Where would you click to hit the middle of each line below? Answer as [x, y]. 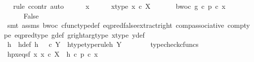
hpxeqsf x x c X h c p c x [52, 53]
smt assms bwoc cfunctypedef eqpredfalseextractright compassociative [116, 25]
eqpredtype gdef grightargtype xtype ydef [80, 34]
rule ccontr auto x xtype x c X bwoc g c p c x [119, 6]
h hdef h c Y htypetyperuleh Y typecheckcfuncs [103, 44]
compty [239, 25]
